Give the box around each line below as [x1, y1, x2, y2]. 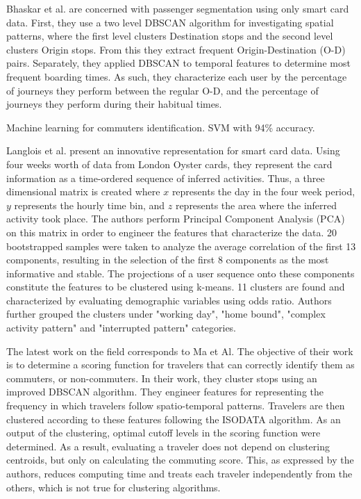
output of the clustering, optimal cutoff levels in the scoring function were [6, 425, 321, 440]
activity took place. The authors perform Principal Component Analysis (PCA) [6, 211, 345, 226]
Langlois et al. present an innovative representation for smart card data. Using [6, 143, 340, 158]
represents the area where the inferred [175, 197, 337, 212]
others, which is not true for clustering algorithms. [6, 480, 221, 494]
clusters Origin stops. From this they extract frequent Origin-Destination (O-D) [6, 42, 346, 56]
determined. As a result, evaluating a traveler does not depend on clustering [6, 439, 330, 453]
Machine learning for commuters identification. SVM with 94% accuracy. [6, 120, 315, 134]
